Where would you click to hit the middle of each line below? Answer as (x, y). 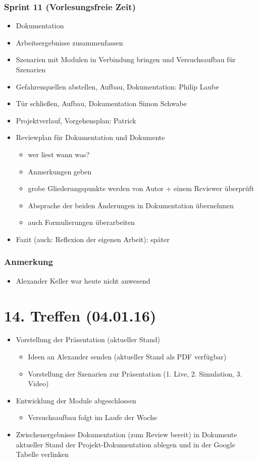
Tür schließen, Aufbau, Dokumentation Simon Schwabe (101, 103)
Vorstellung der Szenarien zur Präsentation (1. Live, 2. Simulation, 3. (135, 373)
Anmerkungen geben (60, 171)
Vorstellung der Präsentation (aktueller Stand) (88, 339)
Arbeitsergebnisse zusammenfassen (69, 42)
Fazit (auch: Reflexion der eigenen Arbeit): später (93, 239)
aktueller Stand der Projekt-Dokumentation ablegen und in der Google (125, 444)
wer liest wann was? (59, 154)
